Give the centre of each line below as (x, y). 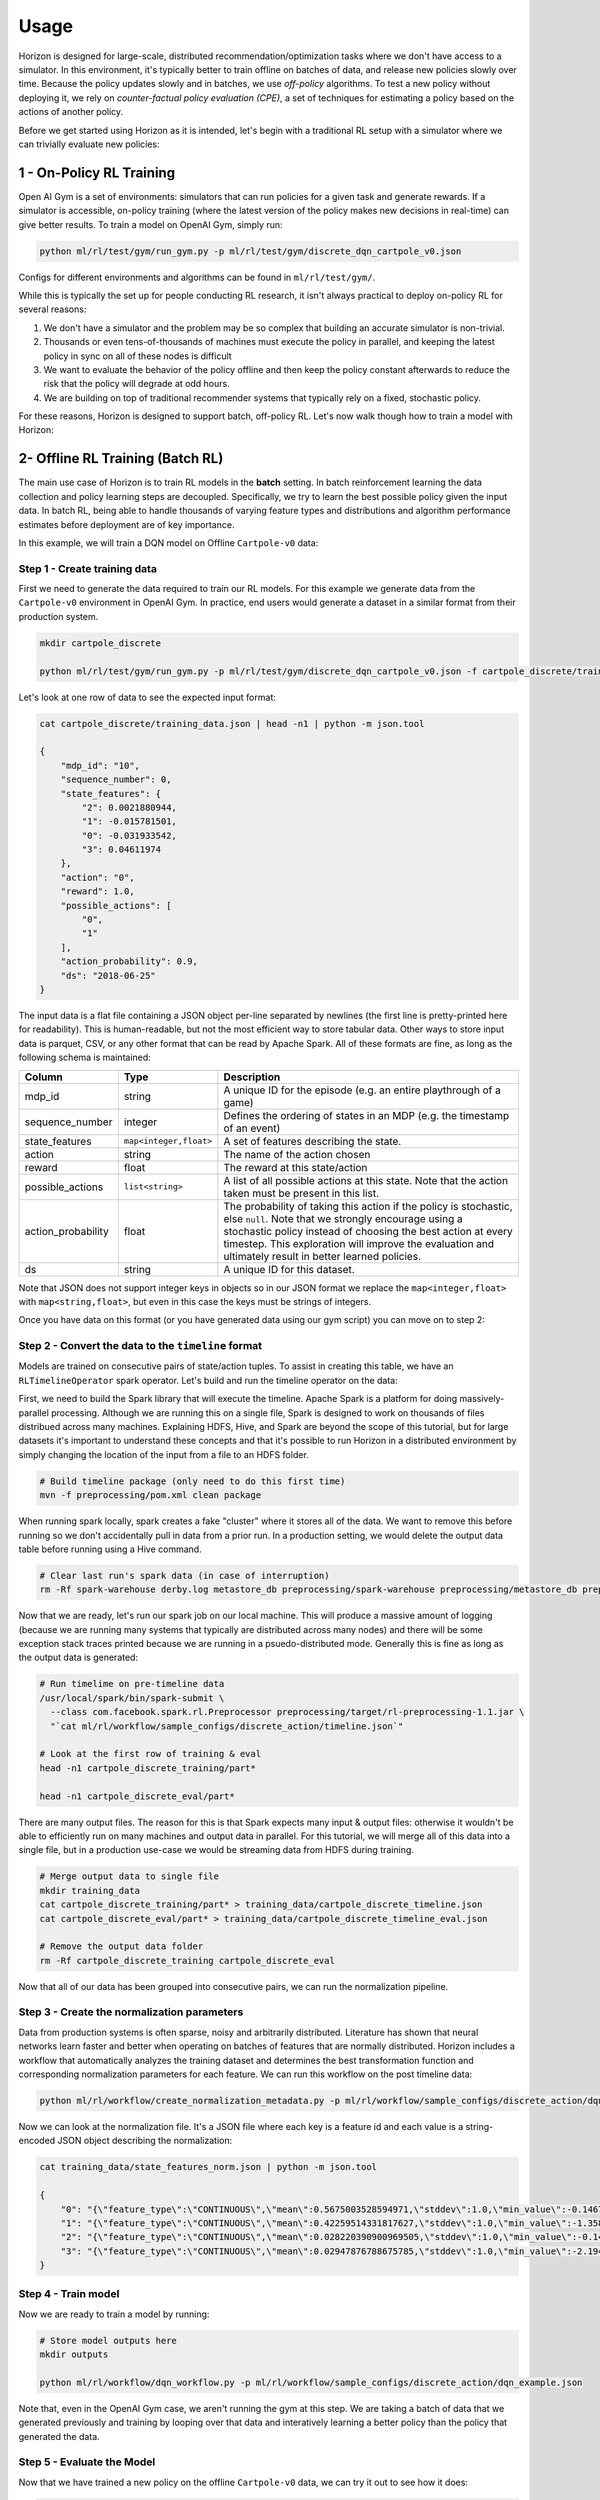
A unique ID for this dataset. (289, 1269)
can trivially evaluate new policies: (89, 144)
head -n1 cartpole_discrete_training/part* (148, 1768)
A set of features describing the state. (312, 1141)
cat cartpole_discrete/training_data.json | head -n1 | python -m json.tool (232, 723)
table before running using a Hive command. (110, 1549)
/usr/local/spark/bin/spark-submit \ (132, 1698)
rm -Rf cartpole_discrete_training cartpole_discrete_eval (187, 1960)
